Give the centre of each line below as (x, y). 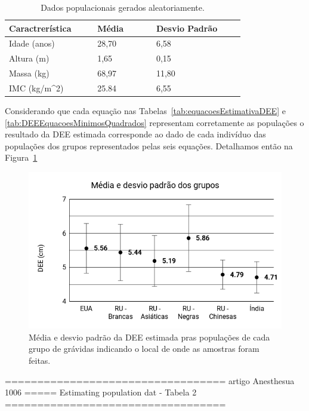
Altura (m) (29, 58)
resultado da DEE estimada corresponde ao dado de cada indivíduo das (135, 134)
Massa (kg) (29, 73)
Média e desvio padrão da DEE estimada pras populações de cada (149, 337)
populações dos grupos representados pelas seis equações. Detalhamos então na (149, 145)
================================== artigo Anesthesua (150, 380)
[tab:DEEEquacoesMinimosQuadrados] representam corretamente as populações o (154, 122)
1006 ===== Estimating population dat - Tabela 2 (101, 392)
